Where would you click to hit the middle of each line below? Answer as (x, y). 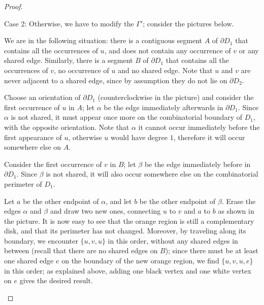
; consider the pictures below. (188, 23)
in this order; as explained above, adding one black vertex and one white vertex (128, 270)
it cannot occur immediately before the (199, 127)
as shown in (236, 211)
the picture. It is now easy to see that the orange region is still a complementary (129, 221)
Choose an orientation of (42, 97)
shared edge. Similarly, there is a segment (69, 60)
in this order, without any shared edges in (173, 240)
